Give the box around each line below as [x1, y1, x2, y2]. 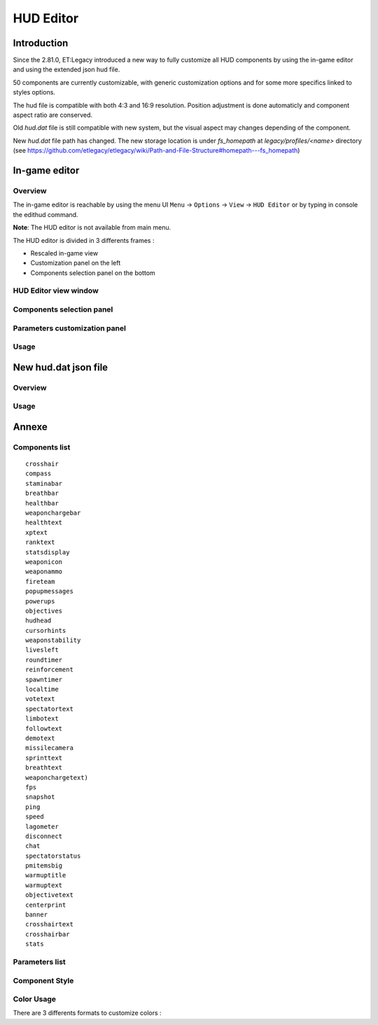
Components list [13, 442, 71, 452]
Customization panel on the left [30, 259, 121, 267]
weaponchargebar [25, 509, 81, 517]
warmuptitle [25, 872, 66, 879]
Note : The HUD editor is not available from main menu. [13, 223, 171, 232]
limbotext [25, 715, 59, 723]
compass [25, 470, 52, 477]
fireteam [25, 578, 55, 585]
